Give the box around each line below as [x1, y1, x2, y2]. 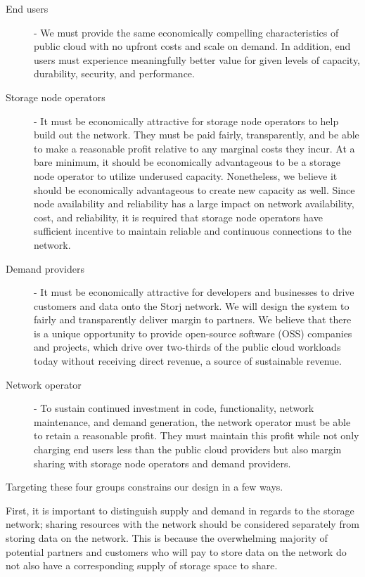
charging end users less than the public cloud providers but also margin [34, 442, 342, 457]
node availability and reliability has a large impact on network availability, [34, 196, 354, 211]
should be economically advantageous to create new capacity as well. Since [34, 182, 355, 197]
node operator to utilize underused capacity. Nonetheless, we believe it [34, 168, 338, 183]
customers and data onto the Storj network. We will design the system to [34, 298, 350, 313]
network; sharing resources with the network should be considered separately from [6, 517, 359, 531]
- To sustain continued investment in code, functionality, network [34, 401, 314, 415]
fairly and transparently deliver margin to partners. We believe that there [34, 312, 352, 327]
